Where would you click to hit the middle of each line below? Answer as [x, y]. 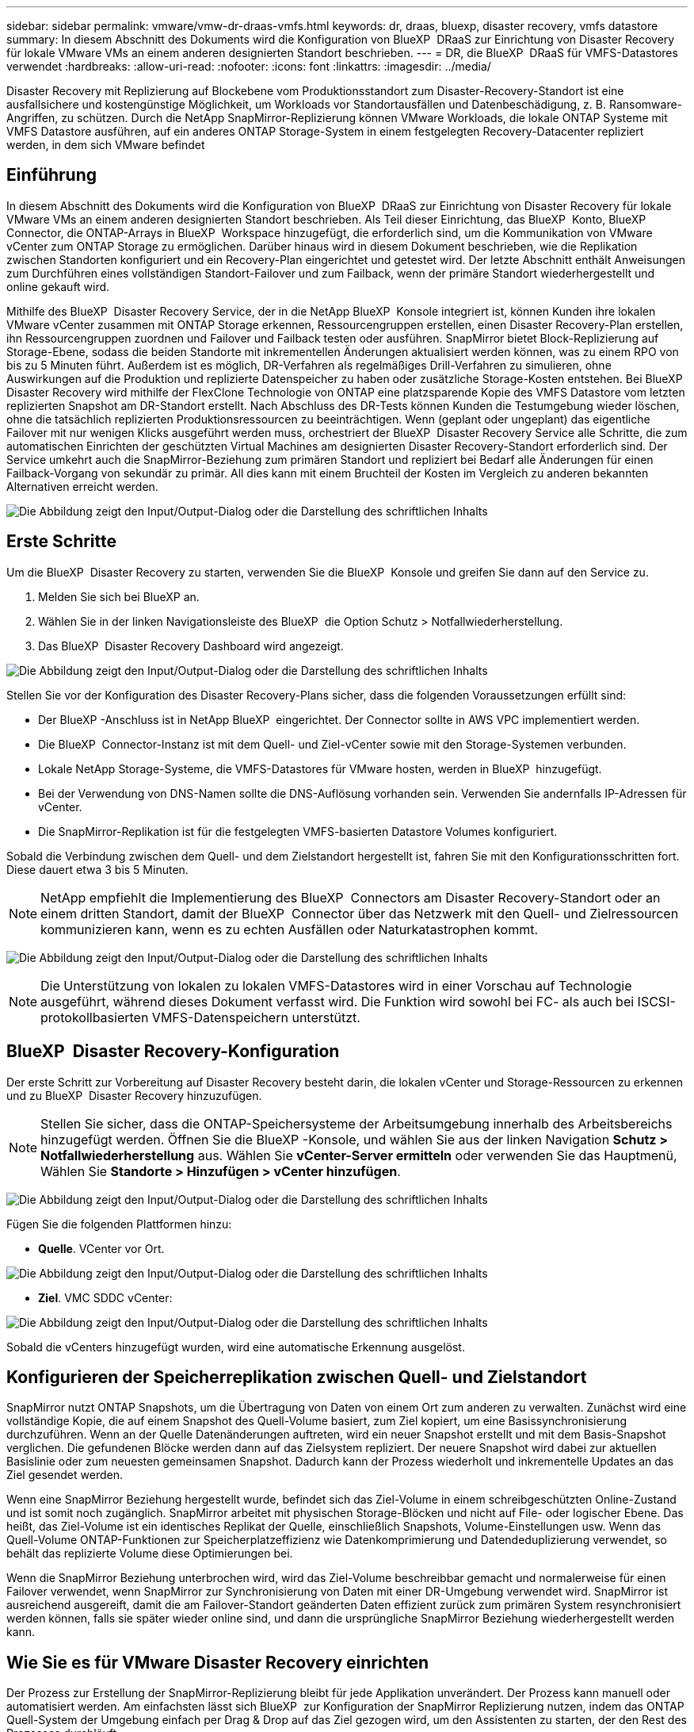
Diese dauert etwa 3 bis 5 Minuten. [97, 869]
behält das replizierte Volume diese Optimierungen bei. [150, 1554]
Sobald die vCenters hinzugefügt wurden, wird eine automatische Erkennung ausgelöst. [236, 1347]
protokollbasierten [95, 1017]
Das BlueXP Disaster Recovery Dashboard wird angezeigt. [191, 646]
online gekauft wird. [58, 286]
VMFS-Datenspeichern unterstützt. [256, 1017]
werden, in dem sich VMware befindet [106, 145]
